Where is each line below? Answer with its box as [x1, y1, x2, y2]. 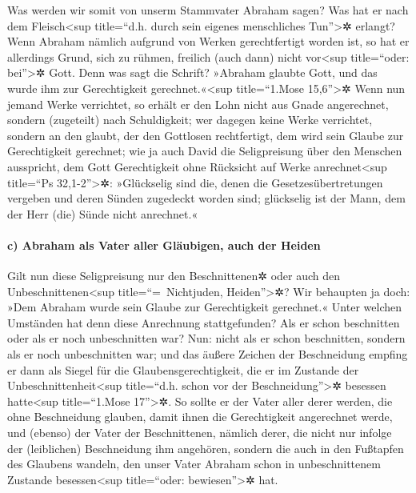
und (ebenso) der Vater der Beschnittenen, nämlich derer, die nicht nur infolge [7, 424, 392, 441]
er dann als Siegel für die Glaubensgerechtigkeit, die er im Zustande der [7, 361, 359, 378]
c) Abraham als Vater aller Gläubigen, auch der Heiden [7, 236, 321, 253]
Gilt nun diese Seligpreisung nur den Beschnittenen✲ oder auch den [7, 267, 341, 284]
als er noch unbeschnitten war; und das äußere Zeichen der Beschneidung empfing [7, 346, 408, 363]
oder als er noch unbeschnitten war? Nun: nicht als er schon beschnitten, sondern [7, 330, 406, 347]
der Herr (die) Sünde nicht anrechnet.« [7, 205, 198, 222]
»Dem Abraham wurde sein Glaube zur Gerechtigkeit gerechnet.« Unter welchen [7, 299, 402, 315]
